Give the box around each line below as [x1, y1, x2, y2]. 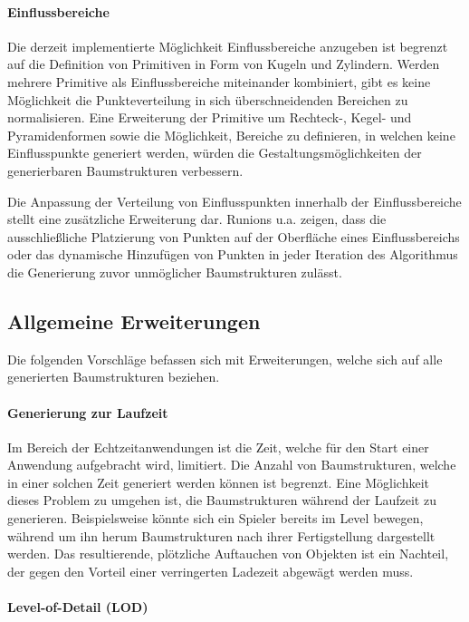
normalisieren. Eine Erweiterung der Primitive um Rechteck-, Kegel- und [7, 108, 412, 127]
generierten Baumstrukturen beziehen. [7, 367, 220, 386]
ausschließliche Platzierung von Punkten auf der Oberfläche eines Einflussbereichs [7, 227, 460, 246]
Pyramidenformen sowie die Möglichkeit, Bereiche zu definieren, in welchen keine [7, 125, 455, 144]
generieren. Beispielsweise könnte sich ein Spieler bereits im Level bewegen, [7, 509, 424, 528]
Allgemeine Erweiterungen [7, 306, 261, 335]
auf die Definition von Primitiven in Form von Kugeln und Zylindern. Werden [7, 54, 440, 73]
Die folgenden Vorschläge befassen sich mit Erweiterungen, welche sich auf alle [7, 349, 443, 368]
